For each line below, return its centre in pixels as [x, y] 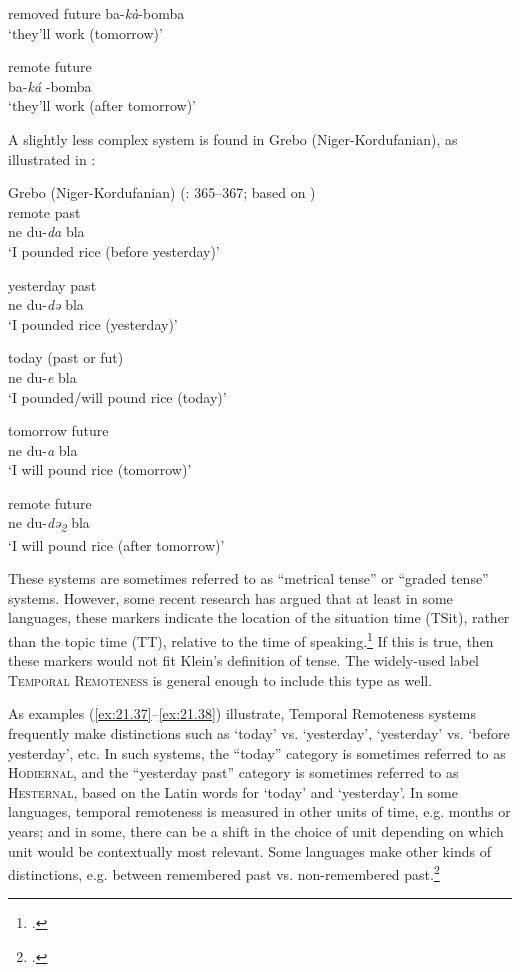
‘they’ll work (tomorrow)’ [85, 32]
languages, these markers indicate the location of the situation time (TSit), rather [259, 617]
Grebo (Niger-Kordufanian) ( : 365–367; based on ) [162, 192]
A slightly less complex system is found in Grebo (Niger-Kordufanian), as [233, 138]
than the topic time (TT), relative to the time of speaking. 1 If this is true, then [251, 639]
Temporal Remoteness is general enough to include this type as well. [220, 679]
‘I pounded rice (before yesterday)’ [114, 250]
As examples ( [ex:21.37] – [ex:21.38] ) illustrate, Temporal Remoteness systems [242, 713]
